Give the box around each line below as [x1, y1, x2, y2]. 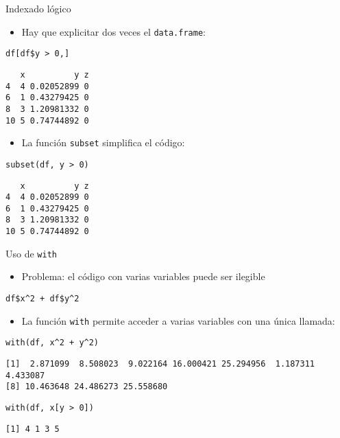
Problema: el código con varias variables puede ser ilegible [21, 269, 265, 284]
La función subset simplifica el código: [21, 135, 185, 150]
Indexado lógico [5, 1, 71, 15]
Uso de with [5, 246, 57, 260]
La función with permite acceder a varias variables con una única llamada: [21, 313, 335, 327]
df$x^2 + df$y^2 [5, 294, 80, 304]
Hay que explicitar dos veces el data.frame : [21, 24, 206, 38]
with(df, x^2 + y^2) [5, 338, 99, 348]
